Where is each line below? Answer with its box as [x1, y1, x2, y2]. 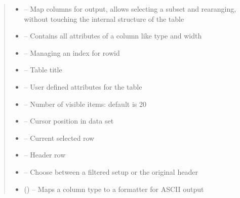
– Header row [24, 149, 66, 160]
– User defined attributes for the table [24, 81, 142, 92]
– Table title [24, 64, 62, 75]
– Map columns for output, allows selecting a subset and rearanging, [24, 4, 236, 14]
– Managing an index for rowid [24, 47, 120, 58]
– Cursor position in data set [24, 115, 114, 126]
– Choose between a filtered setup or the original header [24, 166, 198, 177]
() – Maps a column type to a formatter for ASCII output [24, 183, 204, 194]
